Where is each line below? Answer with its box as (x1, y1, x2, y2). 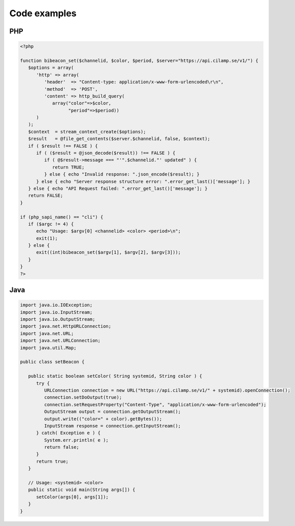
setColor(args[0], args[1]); (36, 494, 109, 500)
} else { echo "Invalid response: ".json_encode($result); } (44, 172, 200, 177)
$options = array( (28, 65, 74, 71)
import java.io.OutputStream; (20, 316, 95, 322)
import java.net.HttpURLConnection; (20, 323, 112, 330)
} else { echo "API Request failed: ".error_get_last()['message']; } (28, 185, 208, 191)
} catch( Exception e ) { (36, 430, 101, 436)
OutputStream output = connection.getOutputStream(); (44, 409, 181, 415)
